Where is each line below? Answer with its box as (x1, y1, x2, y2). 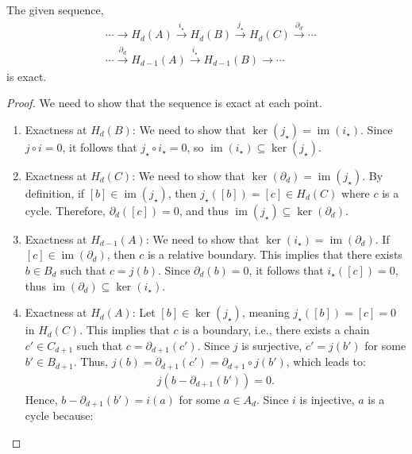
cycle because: (25, 407, 94, 424)
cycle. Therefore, (25, 202, 106, 218)
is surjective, (241, 337, 302, 353)
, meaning (241, 304, 290, 321)
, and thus (179, 202, 229, 218)
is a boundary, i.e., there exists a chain (182, 321, 370, 338)
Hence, (25, 391, 58, 407)
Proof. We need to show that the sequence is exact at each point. (6, 94, 322, 111)
